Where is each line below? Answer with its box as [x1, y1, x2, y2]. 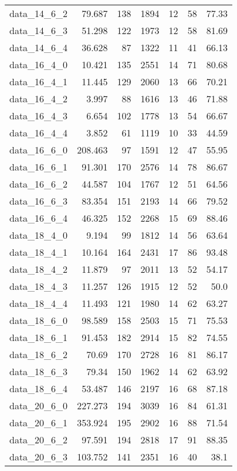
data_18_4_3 [9, 279, 68, 293]
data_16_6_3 [9, 194, 68, 208]
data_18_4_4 [9, 296, 68, 310]
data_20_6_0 [9, 399, 68, 412]
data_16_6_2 [9, 177, 68, 191]
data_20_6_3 [9, 450, 68, 463]
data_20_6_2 [9, 433, 68, 446]
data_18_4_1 [9, 245, 68, 259]
